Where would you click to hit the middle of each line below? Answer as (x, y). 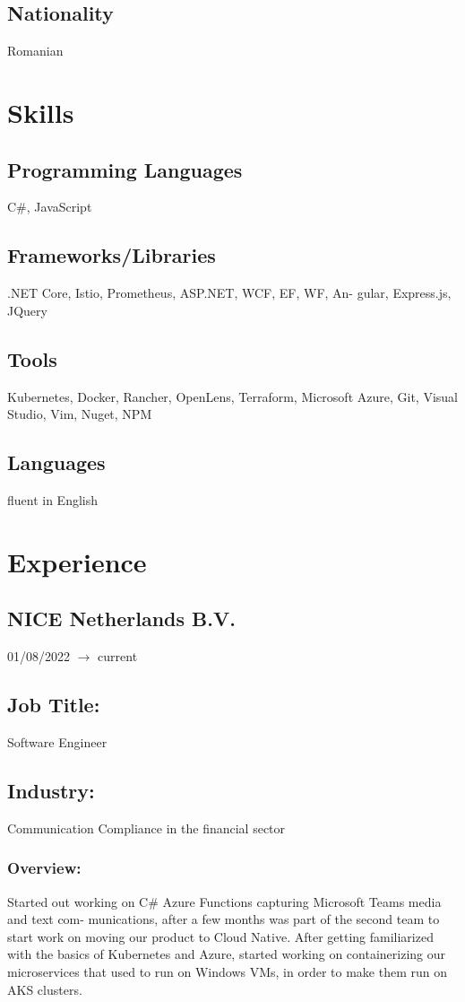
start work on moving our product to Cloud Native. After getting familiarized (220, 936)
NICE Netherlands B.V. (121, 619)
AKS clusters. (45, 989)
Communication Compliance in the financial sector (146, 828)
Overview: (44, 868)
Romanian (35, 51)
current (118, 656)
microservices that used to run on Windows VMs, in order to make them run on (227, 971)
